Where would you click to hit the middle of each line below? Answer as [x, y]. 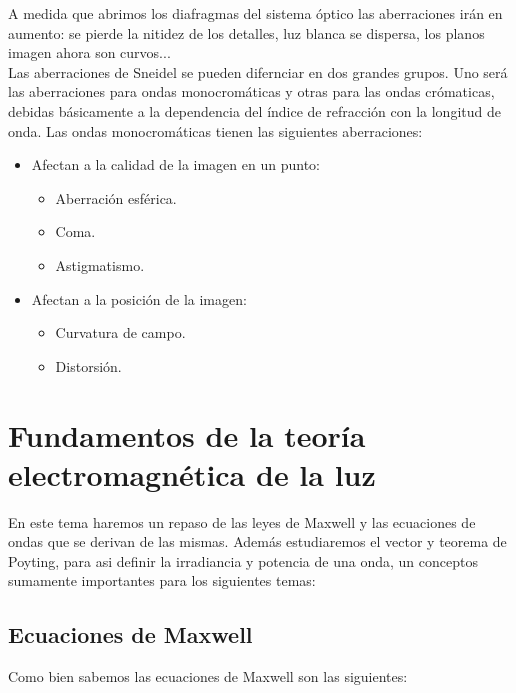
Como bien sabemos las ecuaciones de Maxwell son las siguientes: [208, 676]
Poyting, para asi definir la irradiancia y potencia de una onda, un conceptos [243, 560]
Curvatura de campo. [120, 332]
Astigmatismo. [100, 264]
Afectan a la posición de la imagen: [139, 298]
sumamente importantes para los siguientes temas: [162, 580]
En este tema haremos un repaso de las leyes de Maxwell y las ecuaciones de [242, 521]
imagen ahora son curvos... [89, 52]
